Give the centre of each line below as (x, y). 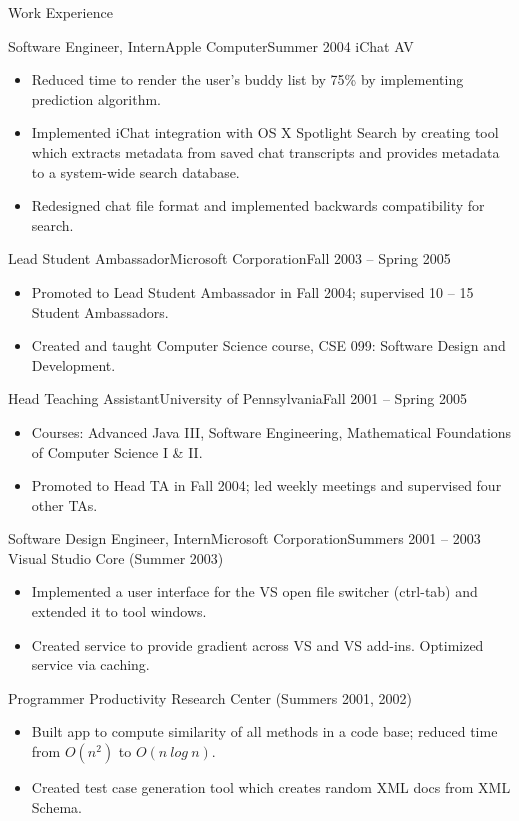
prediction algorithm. (96, 98)
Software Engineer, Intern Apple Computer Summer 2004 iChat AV (211, 45)
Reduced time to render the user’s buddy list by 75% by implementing (247, 79)
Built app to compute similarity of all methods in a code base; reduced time (264, 731)
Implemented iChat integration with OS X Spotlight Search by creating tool (265, 132)
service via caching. (90, 664)
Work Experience (60, 12)
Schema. (56, 806)
